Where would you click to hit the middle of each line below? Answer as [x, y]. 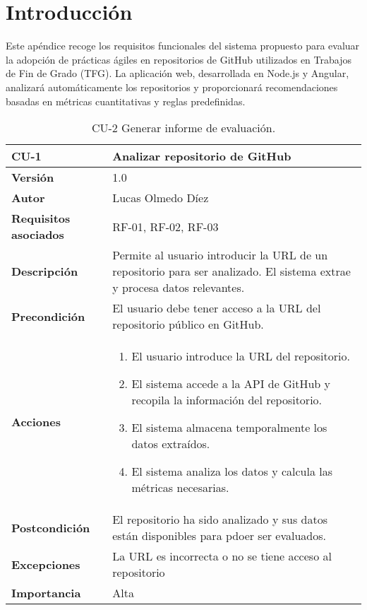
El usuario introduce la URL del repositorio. [241, 356]
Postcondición [51, 527]
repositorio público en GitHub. [188, 324]
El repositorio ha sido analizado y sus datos [220, 520]
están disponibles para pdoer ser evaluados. [219, 536]
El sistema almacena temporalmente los [229, 428]
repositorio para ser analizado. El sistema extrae [231, 271]
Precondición [48, 316]
